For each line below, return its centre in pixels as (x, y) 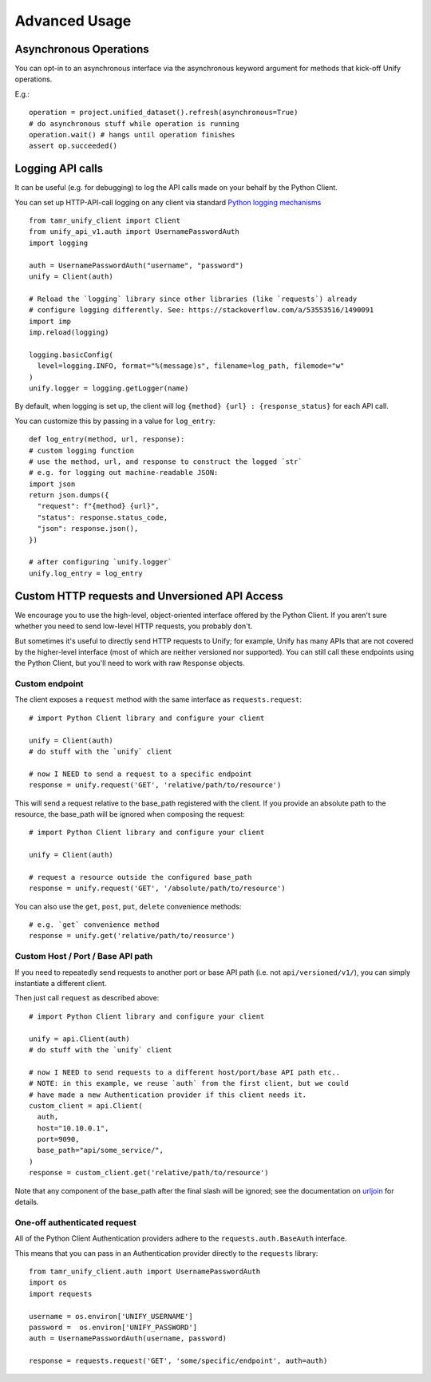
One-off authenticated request (76, 1222)
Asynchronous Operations (82, 49)
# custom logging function (82, 450)
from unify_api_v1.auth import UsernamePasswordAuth (134, 232)
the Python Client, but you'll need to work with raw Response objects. (130, 663)
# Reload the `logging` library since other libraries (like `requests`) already (193, 299)
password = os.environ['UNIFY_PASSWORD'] (113, 1327)
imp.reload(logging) (69, 333)
